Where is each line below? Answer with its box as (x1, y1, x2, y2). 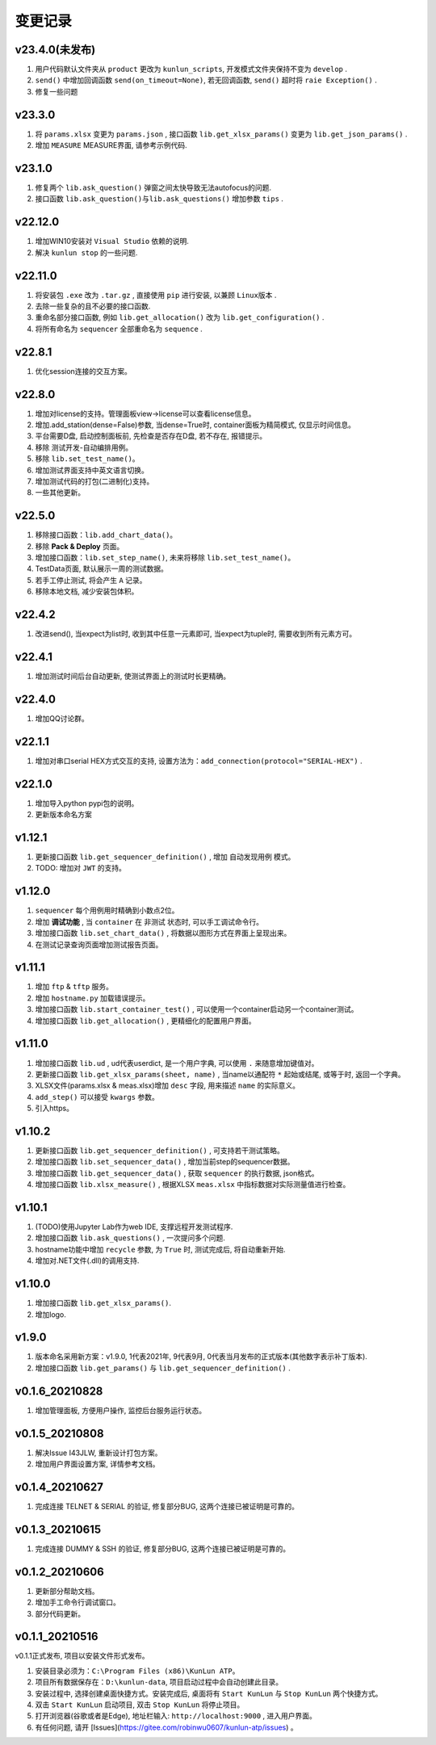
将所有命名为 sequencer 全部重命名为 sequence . (35, 324, 203, 333)
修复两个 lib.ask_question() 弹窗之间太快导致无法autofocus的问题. (35, 182, 272, 193)
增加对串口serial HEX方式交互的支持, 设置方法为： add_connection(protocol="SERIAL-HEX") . (35, 756, 363, 766)
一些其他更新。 (35, 488, 85, 497)
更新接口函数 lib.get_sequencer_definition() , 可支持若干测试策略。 (35, 1145, 284, 1155)
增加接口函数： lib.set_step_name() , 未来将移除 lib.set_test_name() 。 (35, 553, 296, 563)
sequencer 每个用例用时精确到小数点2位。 (35, 905, 179, 916)
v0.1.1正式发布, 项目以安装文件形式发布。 (15, 1651, 149, 1661)
